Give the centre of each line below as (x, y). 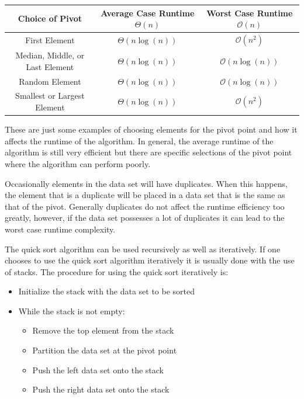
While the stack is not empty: (72, 310)
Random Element (50, 81)
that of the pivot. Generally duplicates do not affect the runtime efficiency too (145, 206)
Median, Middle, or (50, 55)
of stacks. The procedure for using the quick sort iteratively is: (117, 271)
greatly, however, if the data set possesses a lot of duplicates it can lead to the (145, 218)
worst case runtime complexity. (60, 229)
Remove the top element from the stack (103, 330)
